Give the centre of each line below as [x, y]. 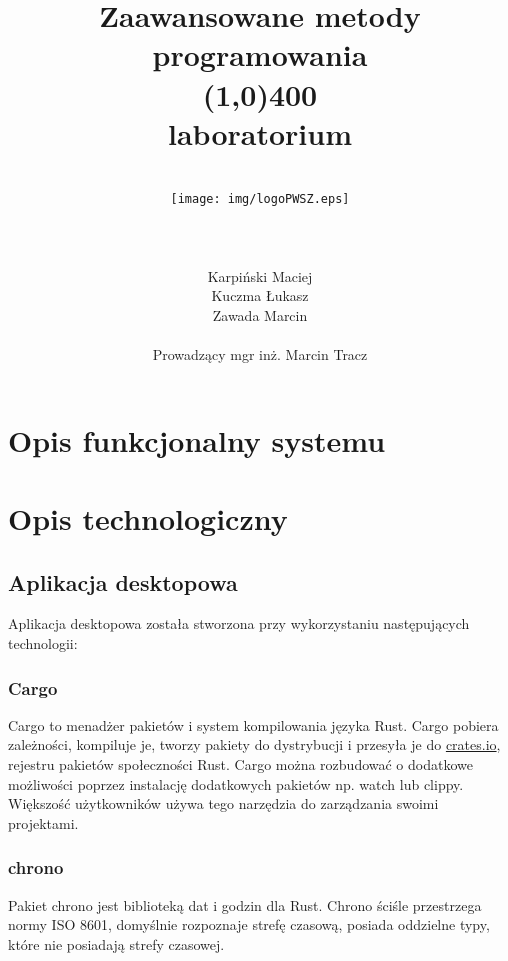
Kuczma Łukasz [260, 295]
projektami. [43, 822]
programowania [260, 54]
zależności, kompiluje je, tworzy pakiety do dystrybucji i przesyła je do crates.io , [254, 744]
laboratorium [260, 132]
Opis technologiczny [148, 518]
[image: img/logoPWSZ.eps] [260, 199]
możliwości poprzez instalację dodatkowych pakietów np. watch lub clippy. [236, 783]
